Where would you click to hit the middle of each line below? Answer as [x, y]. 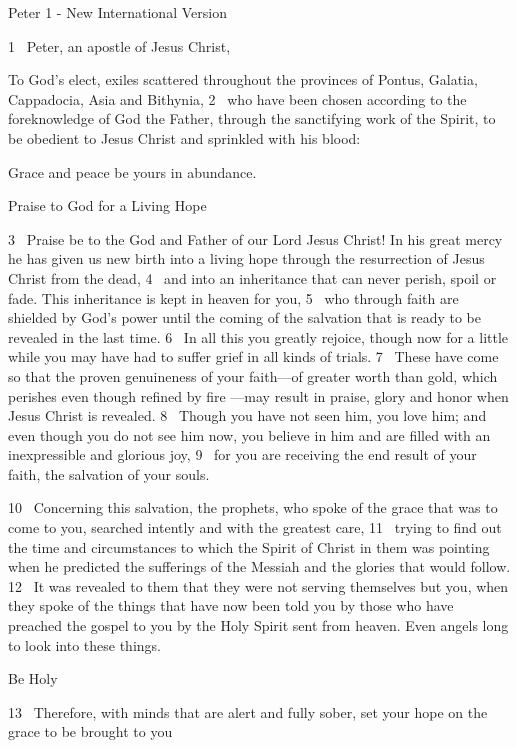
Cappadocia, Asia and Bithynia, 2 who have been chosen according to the [237, 98]
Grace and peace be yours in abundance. [132, 171]
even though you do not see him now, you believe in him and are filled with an [249, 434]
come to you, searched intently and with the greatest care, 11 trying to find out [255, 527]
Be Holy [33, 678]
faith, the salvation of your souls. [109, 473]
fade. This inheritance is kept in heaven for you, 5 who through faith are [233, 297]
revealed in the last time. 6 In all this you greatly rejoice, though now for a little [258, 336]
